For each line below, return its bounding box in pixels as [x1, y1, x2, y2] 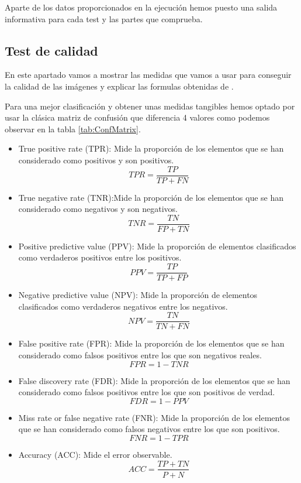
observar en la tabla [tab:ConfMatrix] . [5, 122, 141, 135]
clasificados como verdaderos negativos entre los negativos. [18, 300, 228, 312]
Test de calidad [5, 41, 98, 59]
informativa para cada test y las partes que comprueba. [5, 12, 203, 25]
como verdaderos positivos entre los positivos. [18, 251, 182, 263]
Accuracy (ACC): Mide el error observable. [18, 448, 172, 460]
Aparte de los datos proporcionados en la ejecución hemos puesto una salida [5, 1, 278, 13]
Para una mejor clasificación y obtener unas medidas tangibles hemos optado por [5, 100, 295, 112]
